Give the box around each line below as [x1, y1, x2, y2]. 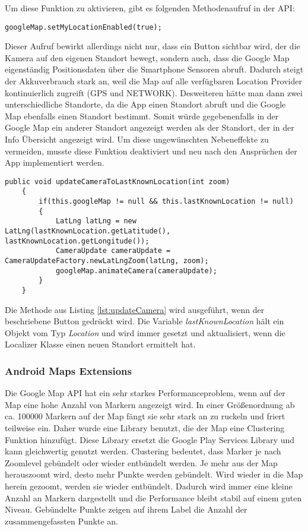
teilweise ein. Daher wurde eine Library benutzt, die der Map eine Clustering [5, 422, 285, 434]
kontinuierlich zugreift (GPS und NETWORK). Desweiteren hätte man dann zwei [5, 86, 303, 99]
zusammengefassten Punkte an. [5, 514, 118, 527]
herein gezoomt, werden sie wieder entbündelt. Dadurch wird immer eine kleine [5, 480, 293, 492]
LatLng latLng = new [55, 217, 136, 226]
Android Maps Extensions [5, 363, 132, 378]
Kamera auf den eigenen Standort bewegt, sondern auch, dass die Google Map [5, 51, 290, 64]
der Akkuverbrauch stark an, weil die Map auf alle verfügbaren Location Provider [5, 75, 302, 87]
